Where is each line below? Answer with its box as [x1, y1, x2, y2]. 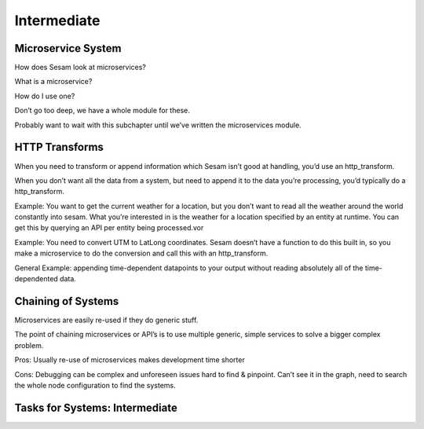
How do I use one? [14, 91, 75, 101]
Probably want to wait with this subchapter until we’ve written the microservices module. [14, 120, 302, 130]
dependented [14, 274, 58, 284]
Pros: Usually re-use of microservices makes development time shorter [14, 355, 245, 365]
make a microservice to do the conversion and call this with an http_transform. [14, 248, 269, 258]
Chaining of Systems [14, 295, 119, 308]
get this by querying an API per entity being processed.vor [14, 223, 204, 233]
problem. [14, 340, 44, 350]
